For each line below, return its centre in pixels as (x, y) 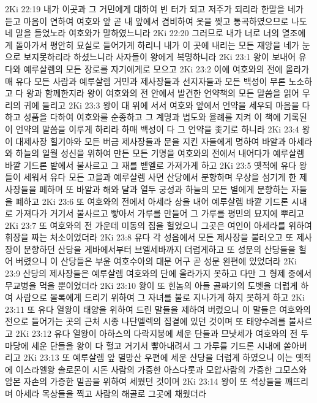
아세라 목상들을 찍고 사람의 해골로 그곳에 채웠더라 (111, 393)
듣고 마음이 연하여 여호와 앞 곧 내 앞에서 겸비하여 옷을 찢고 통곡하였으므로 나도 (156, 21)
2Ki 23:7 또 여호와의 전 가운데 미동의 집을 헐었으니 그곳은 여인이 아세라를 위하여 (158, 225)
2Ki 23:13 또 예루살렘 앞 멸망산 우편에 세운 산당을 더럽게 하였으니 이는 (158, 357)
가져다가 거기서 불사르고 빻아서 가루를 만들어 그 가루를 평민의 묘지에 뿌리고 (160, 213)
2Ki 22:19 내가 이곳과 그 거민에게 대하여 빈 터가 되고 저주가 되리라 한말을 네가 (154, 9)
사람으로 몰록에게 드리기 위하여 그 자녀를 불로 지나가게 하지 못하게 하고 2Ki (160, 297)
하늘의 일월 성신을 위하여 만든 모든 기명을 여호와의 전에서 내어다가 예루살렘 (160, 153)
